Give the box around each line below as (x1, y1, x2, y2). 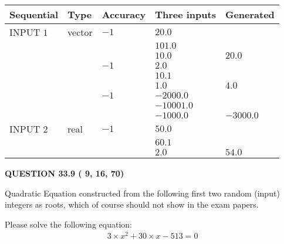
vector (67, 25, 93, 39)
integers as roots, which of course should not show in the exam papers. (5, 198, 259, 211)
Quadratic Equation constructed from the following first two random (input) (5, 187, 280, 199)
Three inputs (155, 8, 216, 21)
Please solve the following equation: (5, 218, 132, 230)
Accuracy (102, 8, 146, 21)
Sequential (9, 8, 59, 21)
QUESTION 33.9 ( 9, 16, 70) (5, 167, 124, 179)
